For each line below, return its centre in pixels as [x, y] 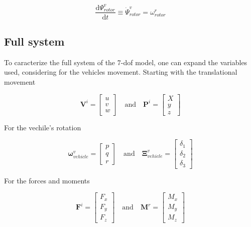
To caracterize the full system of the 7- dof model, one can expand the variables [126, 62]
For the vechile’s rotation [43, 127]
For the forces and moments [47, 180]
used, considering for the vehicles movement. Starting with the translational [121, 72]
